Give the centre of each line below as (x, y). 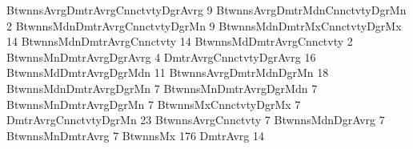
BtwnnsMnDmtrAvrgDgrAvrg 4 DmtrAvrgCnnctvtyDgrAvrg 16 (161, 56)
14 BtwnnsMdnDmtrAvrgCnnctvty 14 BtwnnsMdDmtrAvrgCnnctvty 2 (180, 41)
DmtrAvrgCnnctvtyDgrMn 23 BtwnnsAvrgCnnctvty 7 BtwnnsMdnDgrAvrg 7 (196, 120)
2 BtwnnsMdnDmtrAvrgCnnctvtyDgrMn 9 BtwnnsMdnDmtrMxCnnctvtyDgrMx (204, 25)
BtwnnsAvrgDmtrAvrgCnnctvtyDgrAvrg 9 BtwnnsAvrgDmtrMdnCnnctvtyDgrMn (206, 10)
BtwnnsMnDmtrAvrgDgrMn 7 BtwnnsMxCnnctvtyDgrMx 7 (154, 104)
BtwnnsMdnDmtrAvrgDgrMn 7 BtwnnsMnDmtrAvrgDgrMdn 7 (162, 88)
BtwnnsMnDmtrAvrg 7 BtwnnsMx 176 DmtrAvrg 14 (135, 135)
